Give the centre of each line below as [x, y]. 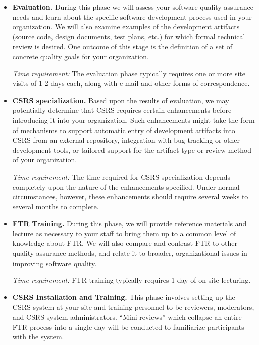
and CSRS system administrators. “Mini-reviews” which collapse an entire [127, 317]
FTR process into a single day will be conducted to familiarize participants [128, 327]
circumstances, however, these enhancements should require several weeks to [130, 197]
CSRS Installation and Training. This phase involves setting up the [124, 297]
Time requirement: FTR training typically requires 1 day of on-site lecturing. [132, 280]
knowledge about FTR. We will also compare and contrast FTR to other [125, 243]
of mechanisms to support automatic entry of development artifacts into [124, 130]
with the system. [38, 337]
